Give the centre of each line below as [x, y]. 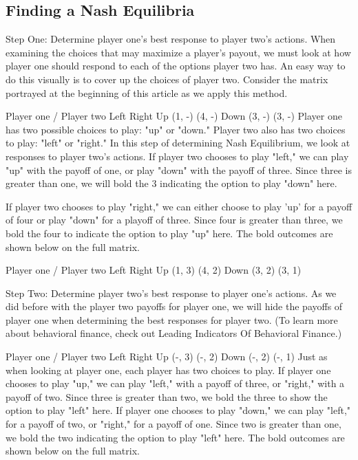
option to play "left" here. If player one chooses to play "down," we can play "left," [178, 410]
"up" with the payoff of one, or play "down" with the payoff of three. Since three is [179, 169]
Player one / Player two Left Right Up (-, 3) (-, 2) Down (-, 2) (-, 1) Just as [167, 357]
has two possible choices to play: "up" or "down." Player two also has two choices [176, 129]
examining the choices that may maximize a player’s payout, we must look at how [178, 52]
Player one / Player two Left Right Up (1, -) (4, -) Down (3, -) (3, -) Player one [174, 116]
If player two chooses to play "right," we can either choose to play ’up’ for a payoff [179, 206]
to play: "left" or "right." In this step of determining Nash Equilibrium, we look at [178, 143]
